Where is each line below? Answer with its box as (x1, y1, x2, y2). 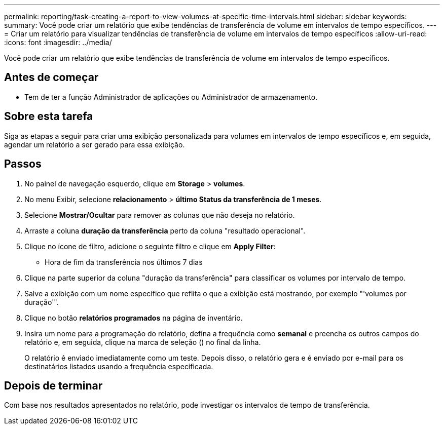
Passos (4, 158, 42, 171)
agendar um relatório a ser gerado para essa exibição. (4, 140, 185, 149)
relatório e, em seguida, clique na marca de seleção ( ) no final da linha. (24, 337, 261, 346)
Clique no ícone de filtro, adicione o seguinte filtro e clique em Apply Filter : (24, 242, 276, 251)
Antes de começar (4, 71, 99, 84)
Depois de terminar (4, 379, 103, 392)
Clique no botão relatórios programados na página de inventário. (24, 313, 243, 322)
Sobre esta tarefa (4, 110, 93, 123)
